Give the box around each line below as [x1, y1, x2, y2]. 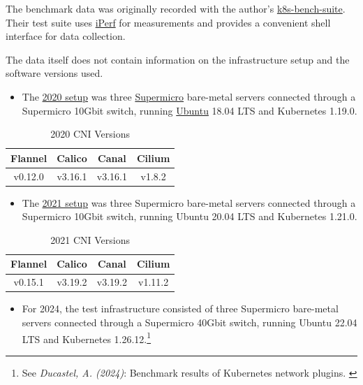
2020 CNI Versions [50, 126, 131, 141]
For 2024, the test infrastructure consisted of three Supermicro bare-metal [22, 301, 339, 316]
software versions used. [6, 66, 103, 80]
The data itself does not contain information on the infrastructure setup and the [6, 52, 350, 66]
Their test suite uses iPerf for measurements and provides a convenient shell [6, 15, 331, 29]
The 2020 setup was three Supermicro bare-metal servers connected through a [22, 89, 356, 103]
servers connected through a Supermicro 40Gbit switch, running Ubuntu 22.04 [22, 315, 357, 329]
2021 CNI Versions [50, 232, 131, 247]
